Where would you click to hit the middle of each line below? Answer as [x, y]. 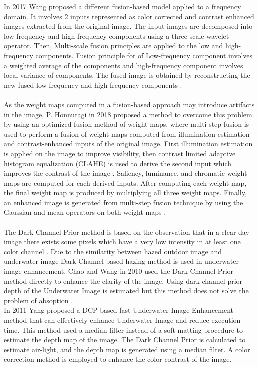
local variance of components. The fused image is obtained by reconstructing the [127, 75]
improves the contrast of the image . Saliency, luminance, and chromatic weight [126, 173]
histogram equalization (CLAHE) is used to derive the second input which [118, 163]
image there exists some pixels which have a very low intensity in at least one [122, 241]
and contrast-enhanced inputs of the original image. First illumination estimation [128, 144]
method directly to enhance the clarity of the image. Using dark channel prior [123, 280]
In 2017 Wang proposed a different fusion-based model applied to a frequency [123, 6]
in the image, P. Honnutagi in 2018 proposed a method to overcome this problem [128, 114]
